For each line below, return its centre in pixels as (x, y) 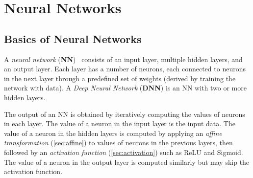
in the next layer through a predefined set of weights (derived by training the (120, 78)
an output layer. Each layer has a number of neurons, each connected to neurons (125, 69)
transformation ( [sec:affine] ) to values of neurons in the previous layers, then (118, 143)
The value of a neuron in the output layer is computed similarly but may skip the (127, 162)
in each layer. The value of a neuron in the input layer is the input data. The (120, 123)
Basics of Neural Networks (73, 38)
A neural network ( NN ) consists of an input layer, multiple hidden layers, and (123, 59)
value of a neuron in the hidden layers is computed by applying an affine (113, 133)
